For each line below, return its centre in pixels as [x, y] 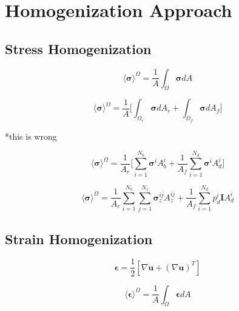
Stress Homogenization [78, 48]
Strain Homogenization [79, 238]
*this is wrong [31, 136]
